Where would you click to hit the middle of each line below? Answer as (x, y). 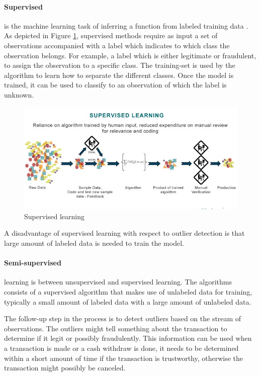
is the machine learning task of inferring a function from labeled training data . (126, 25)
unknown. (19, 94)
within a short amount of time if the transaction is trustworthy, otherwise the (124, 358)
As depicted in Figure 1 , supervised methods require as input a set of (111, 35)
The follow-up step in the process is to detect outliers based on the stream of (123, 318)
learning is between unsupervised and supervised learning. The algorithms (118, 282)
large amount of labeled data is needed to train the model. (94, 243)
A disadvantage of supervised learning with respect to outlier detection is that (124, 233)
